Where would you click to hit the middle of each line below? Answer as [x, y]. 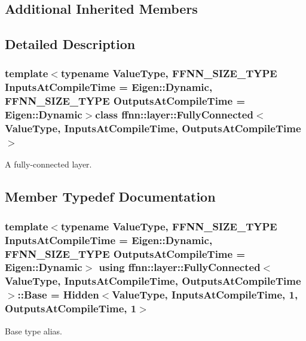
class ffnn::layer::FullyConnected [174, 115]
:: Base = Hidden [58, 295]
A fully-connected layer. [48, 164]
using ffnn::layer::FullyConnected [180, 267]
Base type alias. [33, 331]
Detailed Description [70, 44]
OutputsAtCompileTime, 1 [71, 308]
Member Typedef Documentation [110, 197]
